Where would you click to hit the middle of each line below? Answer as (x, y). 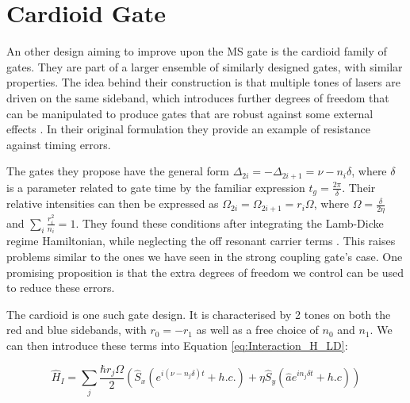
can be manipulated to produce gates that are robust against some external (190, 113)
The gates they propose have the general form (118, 171)
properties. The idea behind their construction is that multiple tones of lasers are (203, 82)
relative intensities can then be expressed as (113, 203)
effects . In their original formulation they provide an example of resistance (188, 129)
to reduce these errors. (61, 288)
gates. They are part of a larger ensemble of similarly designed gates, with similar (205, 66)
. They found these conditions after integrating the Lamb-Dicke (230, 223)
